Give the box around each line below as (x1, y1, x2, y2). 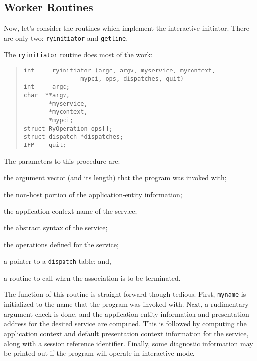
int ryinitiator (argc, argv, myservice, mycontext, (23, 67, 216, 74)
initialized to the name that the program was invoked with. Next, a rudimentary (4, 299, 249, 309)
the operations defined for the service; (4, 239, 119, 249)
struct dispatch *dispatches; (23, 133, 124, 141)
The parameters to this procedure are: (4, 155, 120, 166)
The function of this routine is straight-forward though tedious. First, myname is (4, 289, 246, 299)
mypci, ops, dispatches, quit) (80, 75, 184, 82)
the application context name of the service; (4, 206, 137, 216)
